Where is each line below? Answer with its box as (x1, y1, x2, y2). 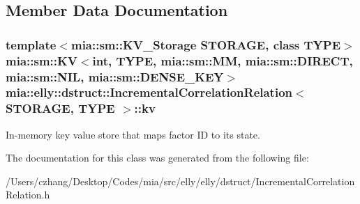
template (6, 36, 57, 53)
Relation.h (6, 187, 50, 202)
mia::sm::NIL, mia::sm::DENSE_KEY (6, 68, 224, 85)
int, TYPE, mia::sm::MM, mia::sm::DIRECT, (92, 52, 353, 69)
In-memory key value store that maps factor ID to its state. (6, 127, 260, 141)
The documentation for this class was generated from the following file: (6, 150, 309, 165)
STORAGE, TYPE (6, 100, 115, 117)
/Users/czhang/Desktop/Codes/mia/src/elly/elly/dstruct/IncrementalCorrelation (6, 173, 355, 188)
